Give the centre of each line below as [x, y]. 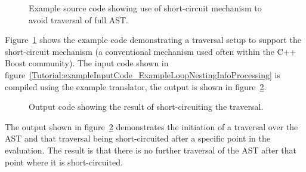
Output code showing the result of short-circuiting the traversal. [146, 107]
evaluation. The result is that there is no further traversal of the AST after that [151, 150]
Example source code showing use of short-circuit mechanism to [145, 8]
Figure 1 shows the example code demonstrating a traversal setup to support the [153, 40]
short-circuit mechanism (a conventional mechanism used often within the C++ [151, 51]
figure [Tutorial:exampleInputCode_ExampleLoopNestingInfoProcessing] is [143, 74]
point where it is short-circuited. [64, 162]
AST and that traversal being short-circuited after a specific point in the [137, 138]
